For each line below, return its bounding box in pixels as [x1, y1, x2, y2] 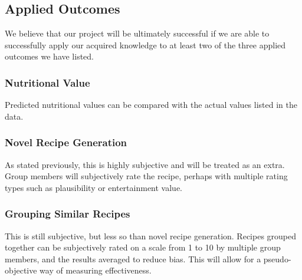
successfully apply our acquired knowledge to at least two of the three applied [5, 38, 286, 51]
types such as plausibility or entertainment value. [5, 181, 182, 193]
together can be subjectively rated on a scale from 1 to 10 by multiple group [5, 241, 281, 253]
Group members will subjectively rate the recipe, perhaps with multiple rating [5, 170, 288, 182]
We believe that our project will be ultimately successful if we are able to [5, 27, 270, 39]
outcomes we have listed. [5, 50, 94, 62]
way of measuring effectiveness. [40, 264, 152, 276]
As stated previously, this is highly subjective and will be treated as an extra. [5, 158, 285, 170]
